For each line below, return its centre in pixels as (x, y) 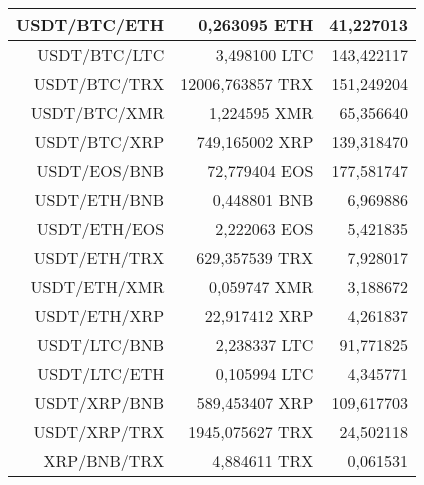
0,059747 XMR (261, 286)
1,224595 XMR (261, 112)
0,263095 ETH (256, 24)
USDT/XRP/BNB (99, 402)
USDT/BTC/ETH (90, 24)
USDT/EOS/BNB (100, 170)
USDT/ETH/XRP (99, 315)
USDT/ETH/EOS (100, 228)
